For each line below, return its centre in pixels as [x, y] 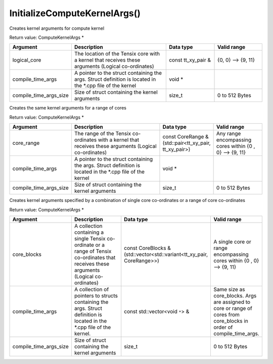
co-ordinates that [95, 257]
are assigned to [232, 302]
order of [223, 327]
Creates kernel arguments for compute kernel [57, 28]
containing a [89, 232]
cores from [226, 315]
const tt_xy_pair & [190, 60]
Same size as [229, 289]
